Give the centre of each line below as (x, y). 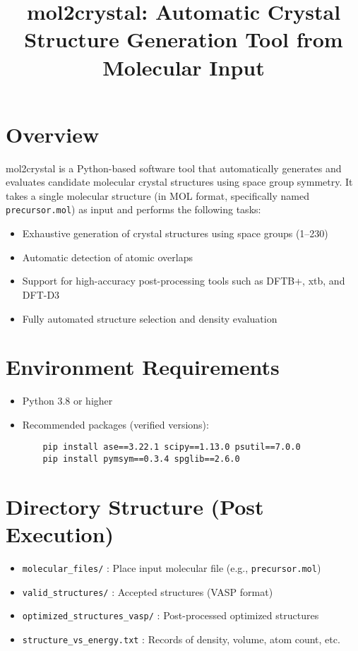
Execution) (60, 534)
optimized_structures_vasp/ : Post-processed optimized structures (171, 615)
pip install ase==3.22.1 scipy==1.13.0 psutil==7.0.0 (172, 447)
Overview (53, 134)
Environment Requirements (143, 367)
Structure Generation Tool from (184, 39)
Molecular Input (184, 67)
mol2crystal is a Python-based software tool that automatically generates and (174, 168)
